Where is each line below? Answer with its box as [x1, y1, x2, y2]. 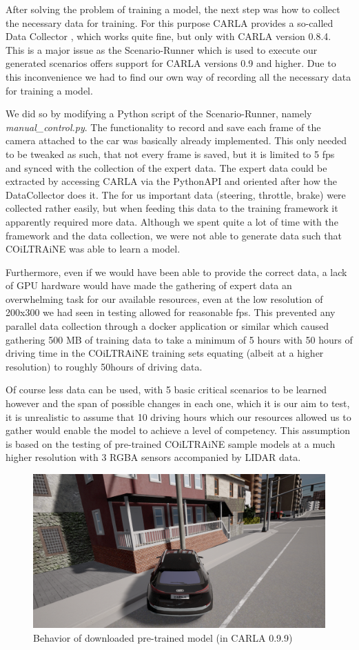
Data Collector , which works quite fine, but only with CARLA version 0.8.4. [6, 29, 331, 43]
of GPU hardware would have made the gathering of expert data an [6, 278, 292, 293]
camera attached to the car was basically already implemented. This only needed [6, 133, 347, 148]
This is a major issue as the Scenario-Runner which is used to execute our [6, 42, 318, 57]
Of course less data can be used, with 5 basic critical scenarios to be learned [6, 382, 327, 397]
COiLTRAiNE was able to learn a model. [6, 242, 181, 256]
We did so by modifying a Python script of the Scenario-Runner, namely [6, 106, 312, 121]
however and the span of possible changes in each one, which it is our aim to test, [6, 396, 350, 411]
